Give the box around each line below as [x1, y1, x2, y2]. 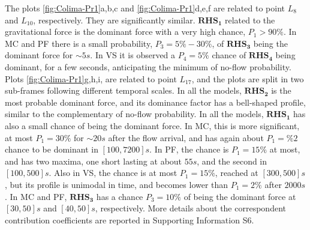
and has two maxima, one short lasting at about [5, 154, 182, 167]
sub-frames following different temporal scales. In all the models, [5, 84, 242, 97]
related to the [225, 13, 275, 26]
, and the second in [197, 154, 267, 167]
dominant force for [5, 49, 73, 61]
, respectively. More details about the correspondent [95, 202, 286, 214]
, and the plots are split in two [191, 72, 304, 85]
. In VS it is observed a [90, 49, 176, 61]
